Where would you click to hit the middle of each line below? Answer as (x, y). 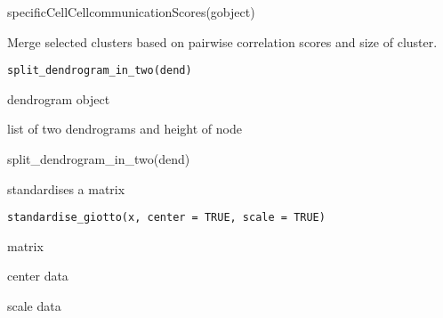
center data (38, 276)
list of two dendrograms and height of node (125, 129)
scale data (34, 306)
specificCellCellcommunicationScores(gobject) (131, 12)
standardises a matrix (66, 188)
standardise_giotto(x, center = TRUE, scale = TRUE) (166, 218)
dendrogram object (59, 98)
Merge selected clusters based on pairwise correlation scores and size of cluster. (222, 41)
